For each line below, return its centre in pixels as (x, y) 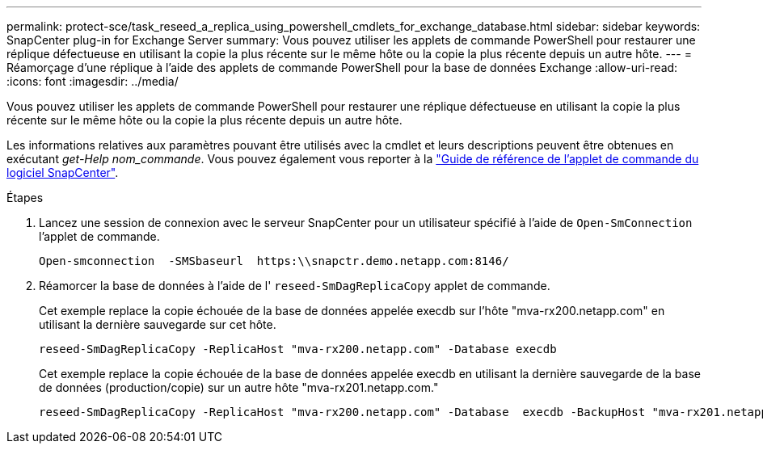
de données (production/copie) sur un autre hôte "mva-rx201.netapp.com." (239, 387)
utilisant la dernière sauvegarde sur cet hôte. (158, 324)
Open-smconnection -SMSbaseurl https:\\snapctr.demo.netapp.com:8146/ (274, 261)
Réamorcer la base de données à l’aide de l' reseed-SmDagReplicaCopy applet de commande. (295, 286)
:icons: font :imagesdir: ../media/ (93, 81)
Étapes (25, 198)
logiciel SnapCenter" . (63, 172)
